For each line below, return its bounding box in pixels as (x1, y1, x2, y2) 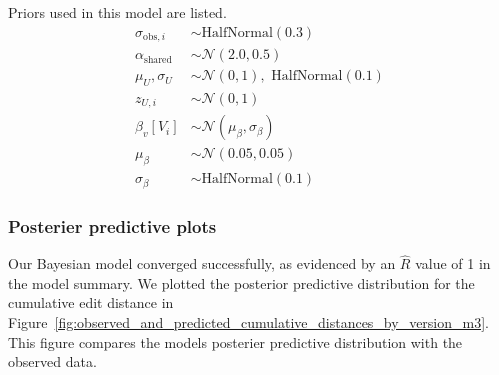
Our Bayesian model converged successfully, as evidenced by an (8, 253, 396, 274)
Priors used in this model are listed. (8, 2, 227, 22)
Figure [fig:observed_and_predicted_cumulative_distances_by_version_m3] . (8, 311, 490, 332)
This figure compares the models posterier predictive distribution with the (8, 331, 463, 352)
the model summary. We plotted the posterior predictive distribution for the (8, 272, 475, 293)
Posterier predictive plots (8, 213, 217, 238)
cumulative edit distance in (8, 292, 174, 313)
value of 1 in (415, 253, 491, 274)
